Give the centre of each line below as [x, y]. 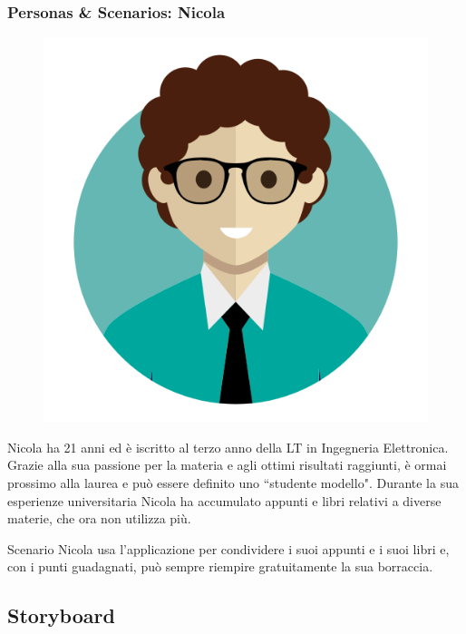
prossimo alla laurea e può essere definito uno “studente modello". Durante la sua [233, 483]
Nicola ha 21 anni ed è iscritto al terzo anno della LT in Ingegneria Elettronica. [228, 447]
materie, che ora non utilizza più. [99, 518]
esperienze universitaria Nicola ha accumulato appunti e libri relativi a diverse [224, 500]
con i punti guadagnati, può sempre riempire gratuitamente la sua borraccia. [220, 566]
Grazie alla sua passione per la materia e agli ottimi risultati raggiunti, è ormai [227, 465]
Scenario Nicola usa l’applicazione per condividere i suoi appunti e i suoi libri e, [228, 548]
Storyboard [61, 615]
